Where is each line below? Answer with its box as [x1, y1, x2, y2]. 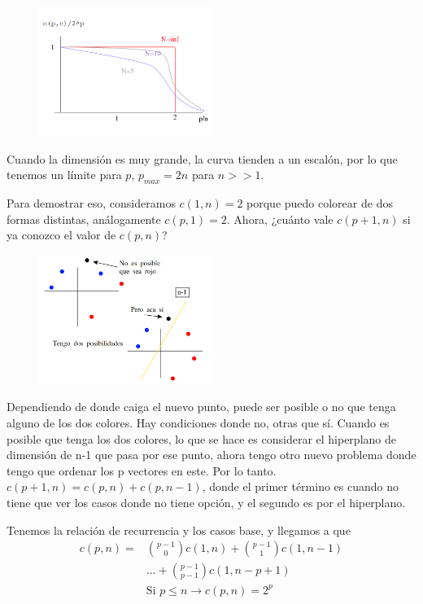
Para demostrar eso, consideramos [7, 194, 176, 211]
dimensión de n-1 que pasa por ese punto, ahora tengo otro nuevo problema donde [7, 446, 416, 463]
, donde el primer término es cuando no [202, 478, 399, 495]
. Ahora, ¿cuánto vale [226, 210, 334, 227]
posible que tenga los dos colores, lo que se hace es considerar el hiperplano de [7, 430, 396, 447]
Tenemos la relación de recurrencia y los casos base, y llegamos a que [7, 521, 351, 538]
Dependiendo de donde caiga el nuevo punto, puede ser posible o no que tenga [7, 398, 396, 415]
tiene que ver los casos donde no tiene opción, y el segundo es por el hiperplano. [7, 493, 406, 510]
